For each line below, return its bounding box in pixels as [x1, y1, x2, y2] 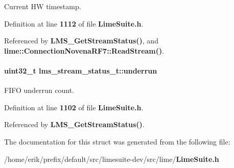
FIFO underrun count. [4, 85, 75, 95]
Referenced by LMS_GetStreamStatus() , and [4, 35, 158, 46]
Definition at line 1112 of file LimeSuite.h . [4, 18, 144, 29]
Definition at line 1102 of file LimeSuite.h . [4, 102, 144, 112]
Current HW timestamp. [4, 1, 81, 11]
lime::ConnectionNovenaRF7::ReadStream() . [4, 45, 165, 56]
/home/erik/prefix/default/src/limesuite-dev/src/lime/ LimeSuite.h [4, 153, 219, 164]
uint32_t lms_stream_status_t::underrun [4, 65, 157, 76]
